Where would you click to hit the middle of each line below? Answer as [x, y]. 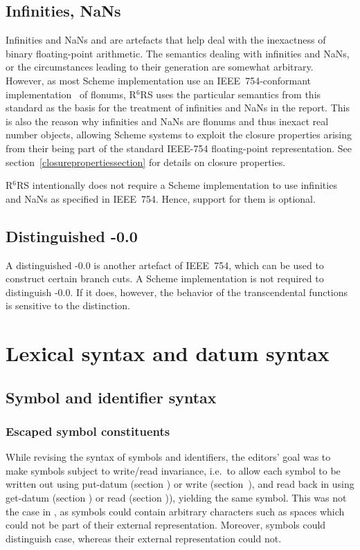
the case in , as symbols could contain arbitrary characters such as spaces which [175, 511]
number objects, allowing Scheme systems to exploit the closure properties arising [179, 135]
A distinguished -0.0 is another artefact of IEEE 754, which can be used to [165, 265]
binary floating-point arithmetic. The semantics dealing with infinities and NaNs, [178, 53]
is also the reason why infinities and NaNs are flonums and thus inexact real [167, 121]
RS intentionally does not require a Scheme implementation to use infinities [177, 185]
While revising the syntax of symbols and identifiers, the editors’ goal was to [168, 457]
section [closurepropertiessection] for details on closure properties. [146, 162]
